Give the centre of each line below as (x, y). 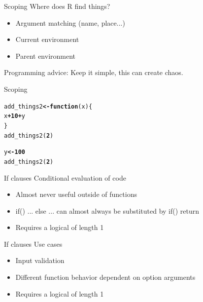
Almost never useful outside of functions (76, 194)
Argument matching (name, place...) (70, 22)
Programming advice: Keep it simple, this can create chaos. (94, 72)
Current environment (47, 39)
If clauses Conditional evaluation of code (65, 177)
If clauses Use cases (33, 244)
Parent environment (46, 56)
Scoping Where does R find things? (57, 6)
